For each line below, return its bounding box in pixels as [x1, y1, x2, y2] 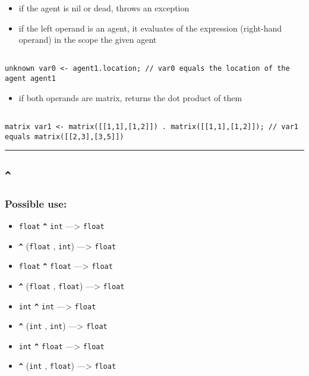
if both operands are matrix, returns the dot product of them [18, 91, 242, 104]
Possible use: [5, 196, 67, 211]
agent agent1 [5, 74, 56, 83]
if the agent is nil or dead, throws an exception [18, 2, 190, 14]
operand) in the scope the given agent [18, 33, 157, 46]
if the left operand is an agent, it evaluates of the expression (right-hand [18, 21, 282, 34]
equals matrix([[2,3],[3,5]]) [5, 132, 124, 141]
